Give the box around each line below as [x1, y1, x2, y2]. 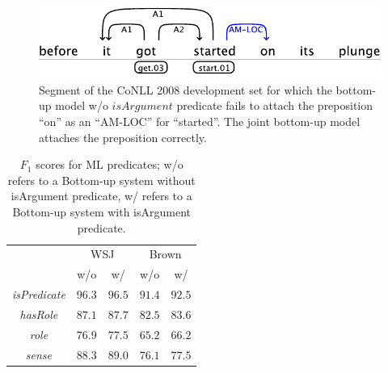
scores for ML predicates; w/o [36, 156, 183, 173]
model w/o [55, 97, 108, 114]
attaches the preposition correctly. [39, 128, 207, 145]
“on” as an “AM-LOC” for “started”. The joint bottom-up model [39, 113, 361, 130]
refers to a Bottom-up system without [7, 171, 196, 188]
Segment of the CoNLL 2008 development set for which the [39, 81, 332, 98]
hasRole [19, 305, 58, 322]
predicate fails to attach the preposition [176, 97, 373, 114]
